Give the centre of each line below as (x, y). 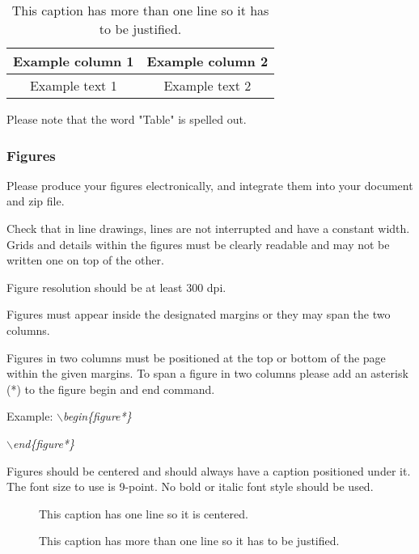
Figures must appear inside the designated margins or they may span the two (199, 314)
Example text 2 (207, 85)
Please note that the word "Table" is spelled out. (127, 119)
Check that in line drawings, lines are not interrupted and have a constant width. (208, 228)
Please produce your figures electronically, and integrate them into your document (210, 185)
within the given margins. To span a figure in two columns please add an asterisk (207, 373)
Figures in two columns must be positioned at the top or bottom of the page (196, 357)
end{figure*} (44, 443)
